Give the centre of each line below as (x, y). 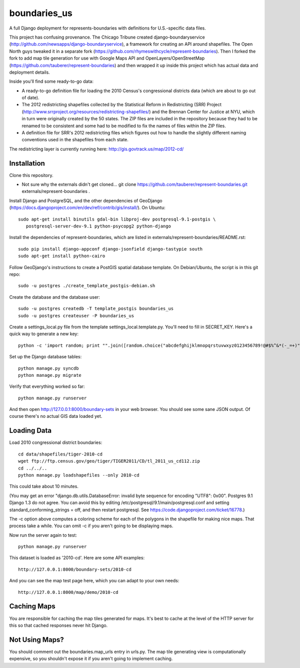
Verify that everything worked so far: (47, 386)
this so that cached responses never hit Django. (58, 625)
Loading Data (30, 431)
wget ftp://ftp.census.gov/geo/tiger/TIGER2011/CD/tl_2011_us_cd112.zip (109, 461)
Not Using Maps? (37, 640)
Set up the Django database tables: (45, 357)
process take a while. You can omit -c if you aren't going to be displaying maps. (91, 526)
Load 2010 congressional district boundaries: (56, 442)
